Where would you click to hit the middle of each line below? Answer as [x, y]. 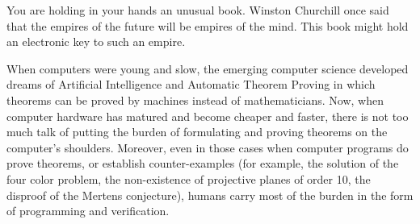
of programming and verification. [88, 211]
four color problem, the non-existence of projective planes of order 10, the [189, 178]
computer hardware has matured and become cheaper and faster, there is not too [208, 116]
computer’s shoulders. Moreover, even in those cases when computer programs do [208, 147]
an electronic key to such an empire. [96, 41]
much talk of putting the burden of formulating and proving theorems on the [197, 132]
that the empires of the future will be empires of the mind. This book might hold [208, 25]
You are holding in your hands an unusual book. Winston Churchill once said [198, 10]
